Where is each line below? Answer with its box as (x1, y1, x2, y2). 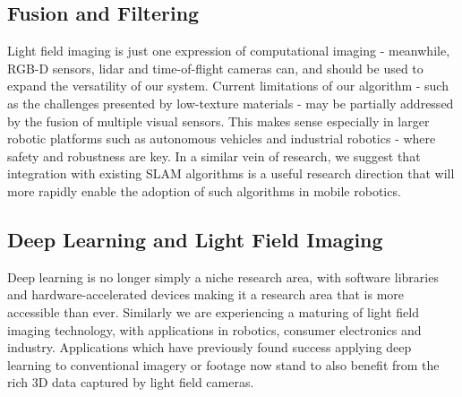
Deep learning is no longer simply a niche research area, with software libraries (7, 267, 439, 286)
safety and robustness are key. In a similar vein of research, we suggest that (7, 146, 421, 165)
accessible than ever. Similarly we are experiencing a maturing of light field (7, 302, 420, 321)
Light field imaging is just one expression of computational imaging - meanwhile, (7, 41, 450, 60)
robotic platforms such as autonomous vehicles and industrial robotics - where (7, 129, 436, 148)
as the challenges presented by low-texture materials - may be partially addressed (7, 93, 454, 112)
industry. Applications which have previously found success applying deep (7, 338, 412, 357)
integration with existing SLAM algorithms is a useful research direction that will (7, 164, 455, 183)
